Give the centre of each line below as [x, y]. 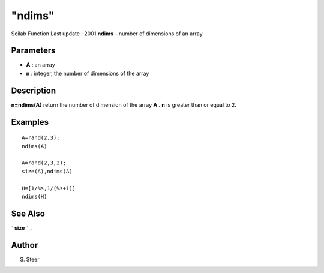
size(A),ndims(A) [47, 171]
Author [25, 245]
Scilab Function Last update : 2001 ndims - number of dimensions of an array [107, 34]
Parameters [33, 51]
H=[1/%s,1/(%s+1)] [49, 188]
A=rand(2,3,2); [44, 163]
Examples [30, 122]
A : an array [40, 65]
